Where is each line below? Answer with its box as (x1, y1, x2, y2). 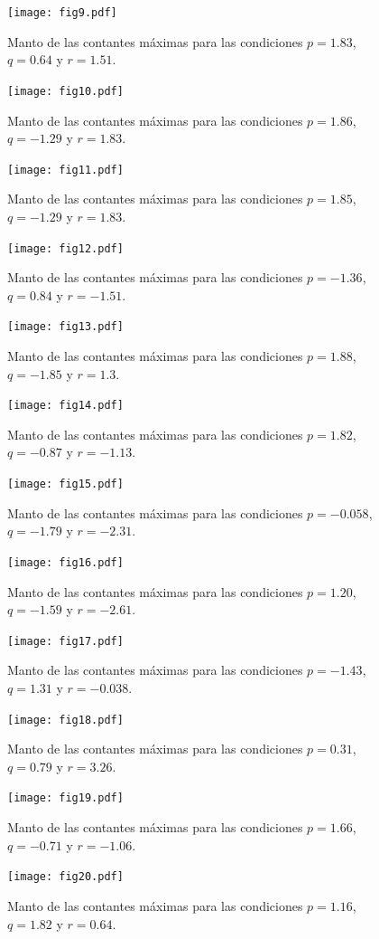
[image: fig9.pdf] (7, 6, 117, 19)
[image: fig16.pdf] (7, 555, 124, 569)
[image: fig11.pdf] (7, 163, 124, 176)
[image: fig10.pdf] (7, 84, 124, 98)
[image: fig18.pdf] (7, 713, 124, 726)
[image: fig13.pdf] (7, 320, 124, 334)
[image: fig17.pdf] (7, 634, 124, 648)
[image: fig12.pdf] (7, 242, 124, 255)
